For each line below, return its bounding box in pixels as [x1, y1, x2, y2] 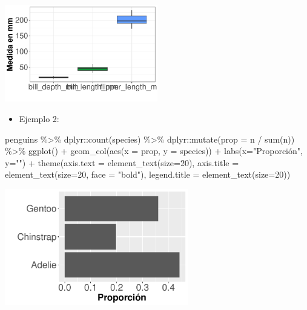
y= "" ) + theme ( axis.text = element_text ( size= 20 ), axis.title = [5, 156, 239, 169]
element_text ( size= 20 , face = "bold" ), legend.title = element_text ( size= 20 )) [5, 168, 291, 181]
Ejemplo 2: [19, 112, 59, 124]
